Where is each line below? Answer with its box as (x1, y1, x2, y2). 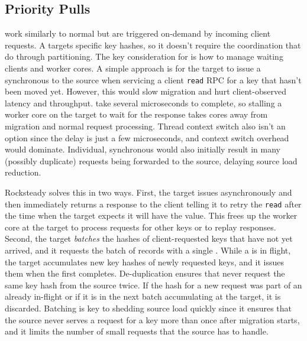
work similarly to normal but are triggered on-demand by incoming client (5, 27, 271, 40)
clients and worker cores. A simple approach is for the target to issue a (5, 61, 261, 74)
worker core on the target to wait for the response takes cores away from (5, 108, 268, 121)
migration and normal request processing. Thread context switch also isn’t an (5, 120, 286, 132)
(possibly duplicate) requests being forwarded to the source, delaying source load (5, 154, 298, 167)
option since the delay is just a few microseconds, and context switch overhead (5, 131, 289, 144)
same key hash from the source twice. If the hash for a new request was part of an (5, 278, 302, 291)
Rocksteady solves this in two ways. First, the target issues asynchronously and (5, 186, 292, 198)
